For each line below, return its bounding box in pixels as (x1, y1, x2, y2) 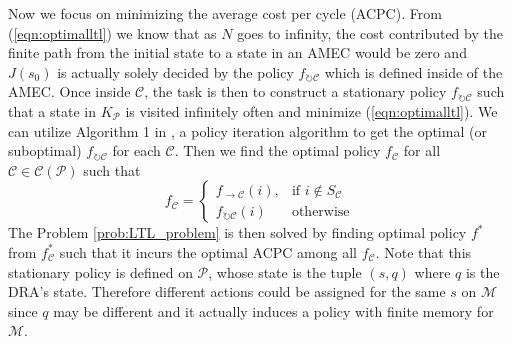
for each (112, 140, 161, 161)
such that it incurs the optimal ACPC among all (59, 241, 357, 262)
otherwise (291, 204, 350, 219)
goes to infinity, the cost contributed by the (237, 22, 503, 43)
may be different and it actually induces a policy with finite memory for (53, 300, 494, 321)
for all (403, 140, 441, 161)
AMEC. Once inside (8, 81, 131, 102)
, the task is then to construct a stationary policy (144, 81, 447, 102)
